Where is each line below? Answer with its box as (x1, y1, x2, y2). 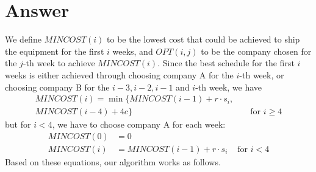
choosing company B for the (5, 80, 110, 93)
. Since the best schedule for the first (157, 57, 295, 69)
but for (5, 118, 31, 131)
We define (5, 33, 41, 46)
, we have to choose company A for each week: (52, 118, 226, 131)
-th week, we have (195, 80, 262, 93)
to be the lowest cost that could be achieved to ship (107, 33, 300, 46)
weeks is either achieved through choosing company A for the (5, 68, 234, 81)
